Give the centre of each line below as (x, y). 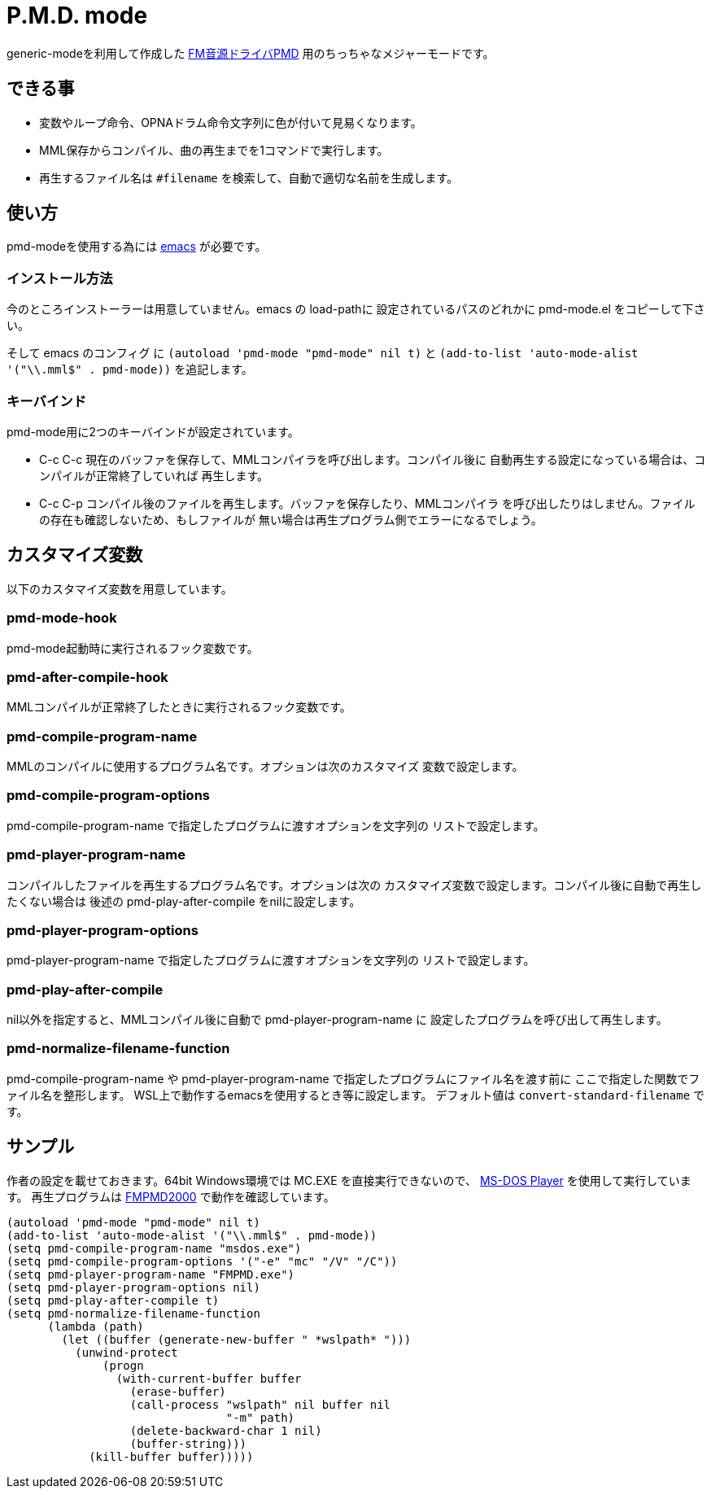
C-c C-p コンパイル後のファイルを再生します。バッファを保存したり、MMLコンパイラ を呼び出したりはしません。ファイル (367, 503)
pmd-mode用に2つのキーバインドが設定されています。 (153, 431)
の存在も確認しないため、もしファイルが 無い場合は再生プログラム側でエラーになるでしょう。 (291, 519)
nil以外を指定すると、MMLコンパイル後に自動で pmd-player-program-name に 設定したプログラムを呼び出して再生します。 (337, 1020)
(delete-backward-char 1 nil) (226, 1430)
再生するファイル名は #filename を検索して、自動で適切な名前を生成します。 (249, 177)
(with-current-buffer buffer (209, 1378)
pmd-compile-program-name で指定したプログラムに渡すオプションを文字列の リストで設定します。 (276, 825)
